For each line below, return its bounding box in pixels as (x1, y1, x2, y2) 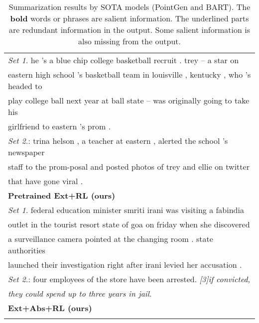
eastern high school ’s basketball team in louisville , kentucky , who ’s (8, 69, 251, 80)
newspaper (8, 146, 45, 158)
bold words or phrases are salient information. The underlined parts (10, 12, 249, 24)
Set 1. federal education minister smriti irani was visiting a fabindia (8, 204, 244, 215)
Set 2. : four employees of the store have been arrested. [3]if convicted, (8, 273, 251, 285)
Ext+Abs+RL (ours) (8, 302, 92, 314)
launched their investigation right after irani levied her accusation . (8, 259, 242, 270)
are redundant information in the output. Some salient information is (9, 24, 250, 35)
